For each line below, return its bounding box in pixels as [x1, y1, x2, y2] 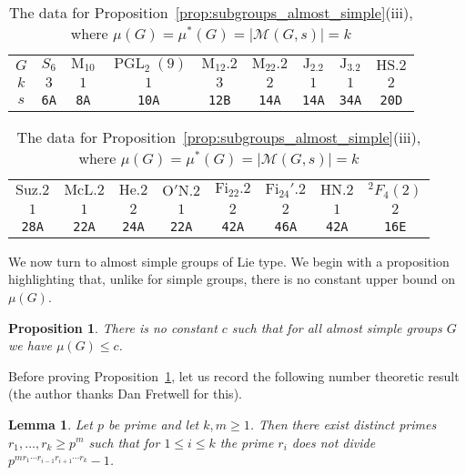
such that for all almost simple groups [231, 318, 442, 337]
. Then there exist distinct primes [249, 414, 437, 433]
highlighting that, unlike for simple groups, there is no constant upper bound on [8, 269, 455, 288]
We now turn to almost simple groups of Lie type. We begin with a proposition [8, 251, 450, 270]
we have [8, 336, 52, 355]
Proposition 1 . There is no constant [8, 318, 218, 337]
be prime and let [107, 414, 199, 433]
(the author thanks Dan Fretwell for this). [8, 384, 242, 403]
